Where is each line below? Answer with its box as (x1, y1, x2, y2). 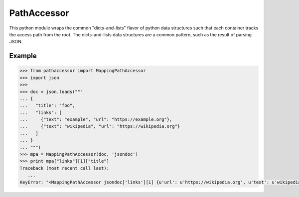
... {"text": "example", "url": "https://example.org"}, (19, 117, 172, 122)
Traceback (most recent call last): (19, 165, 110, 171)
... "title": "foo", (19, 102, 75, 108)
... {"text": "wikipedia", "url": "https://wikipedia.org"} (19, 123, 180, 129)
